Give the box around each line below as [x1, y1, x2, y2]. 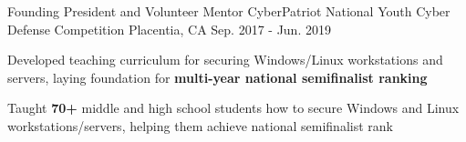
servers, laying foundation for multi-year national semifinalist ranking [7, 67, 428, 86]
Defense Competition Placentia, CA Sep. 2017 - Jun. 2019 [7, 19, 331, 38]
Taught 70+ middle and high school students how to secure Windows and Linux [7, 98, 460, 117]
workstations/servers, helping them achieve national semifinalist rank [7, 116, 393, 135]
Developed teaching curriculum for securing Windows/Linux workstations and [7, 50, 443, 69]
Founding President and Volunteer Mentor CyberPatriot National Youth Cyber [7, 2, 450, 20]
